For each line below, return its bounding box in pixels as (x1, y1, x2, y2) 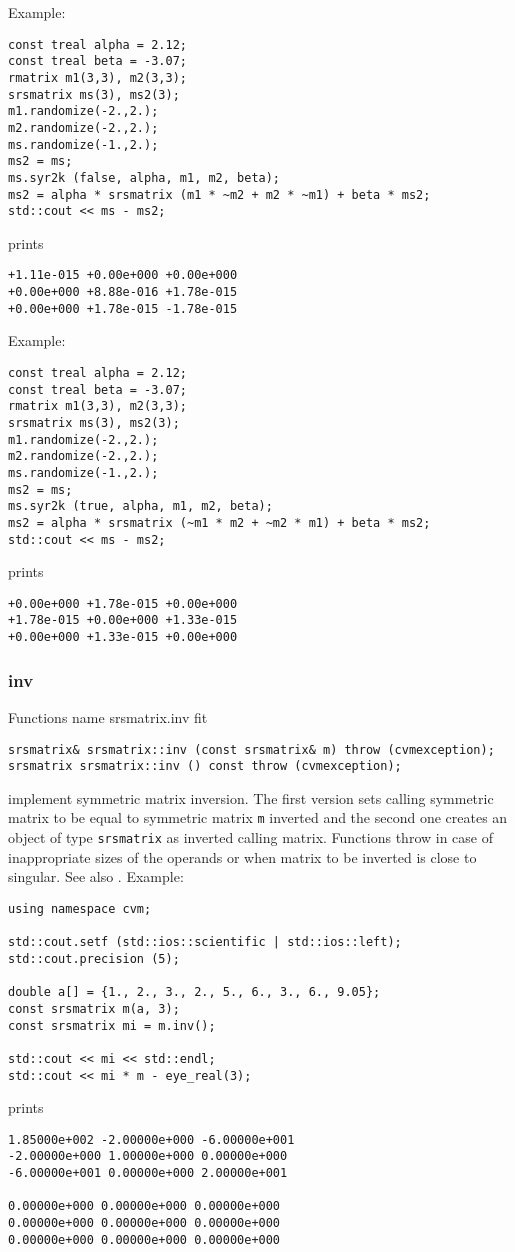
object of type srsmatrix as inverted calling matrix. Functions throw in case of (8, 827, 493, 848)
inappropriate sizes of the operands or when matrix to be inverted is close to (8, 846, 477, 867)
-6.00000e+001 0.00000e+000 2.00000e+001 (8, 1166, 288, 1181)
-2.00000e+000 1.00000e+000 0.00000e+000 (8, 1149, 288, 1164)
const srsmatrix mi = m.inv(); (8, 1018, 216, 1033)
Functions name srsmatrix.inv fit (8, 706, 208, 727)
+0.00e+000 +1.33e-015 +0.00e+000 (8, 630, 238, 645)
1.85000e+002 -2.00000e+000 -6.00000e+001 (8, 1132, 295, 1147)
